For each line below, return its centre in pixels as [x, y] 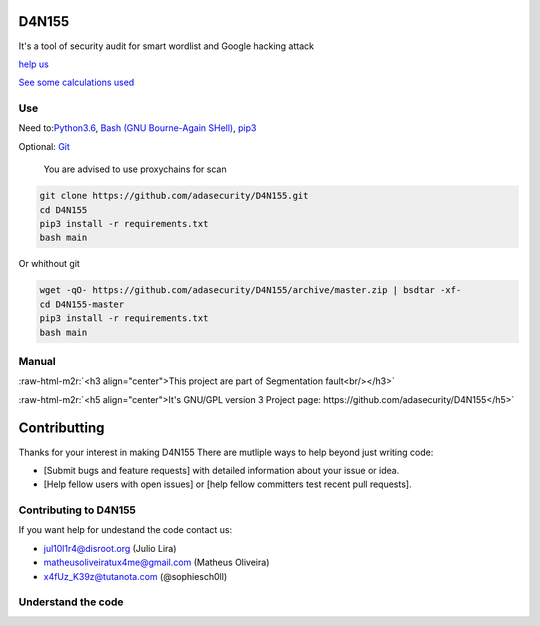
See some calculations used [76, 82]
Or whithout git [49, 264]
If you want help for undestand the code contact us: [125, 530]
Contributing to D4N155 [77, 510]
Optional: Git [44, 146]
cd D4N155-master [82, 304]
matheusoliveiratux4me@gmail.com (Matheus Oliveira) [156, 562]
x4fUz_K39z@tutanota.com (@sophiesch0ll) [135, 576]
